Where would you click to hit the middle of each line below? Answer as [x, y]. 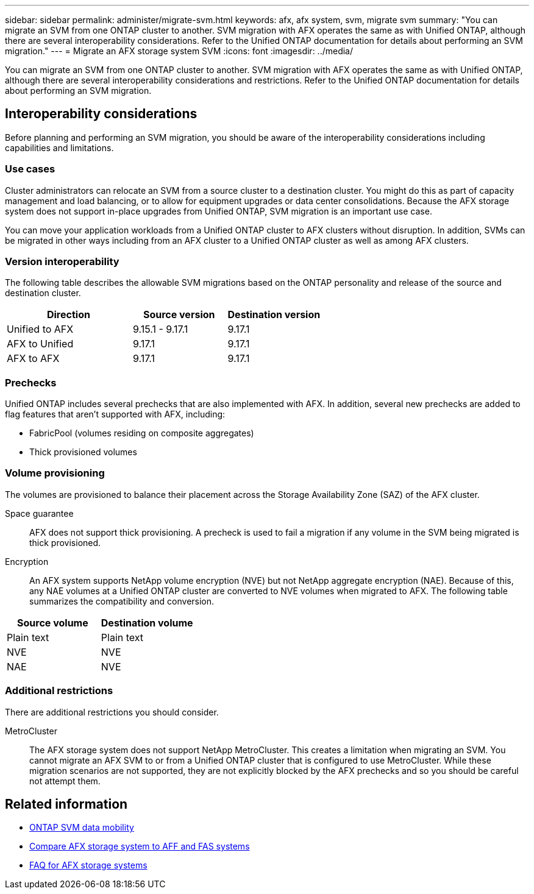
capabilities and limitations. [59, 147]
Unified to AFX [40, 329]
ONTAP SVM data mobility [82, 828]
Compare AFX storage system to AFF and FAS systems [140, 846]
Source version [179, 315]
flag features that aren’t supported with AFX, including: [115, 414]
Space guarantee [39, 513]
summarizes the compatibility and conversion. [122, 601]
